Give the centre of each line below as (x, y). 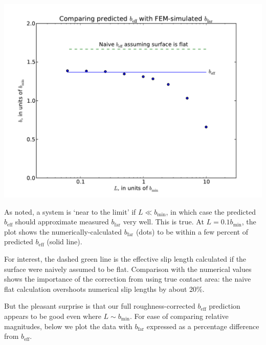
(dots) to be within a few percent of (192, 231)
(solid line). (64, 241)
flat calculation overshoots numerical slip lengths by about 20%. (104, 289)
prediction (225, 306)
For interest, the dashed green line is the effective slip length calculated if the (125, 258)
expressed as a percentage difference (203, 326)
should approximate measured (62, 222)
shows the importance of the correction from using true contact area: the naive (128, 279)
